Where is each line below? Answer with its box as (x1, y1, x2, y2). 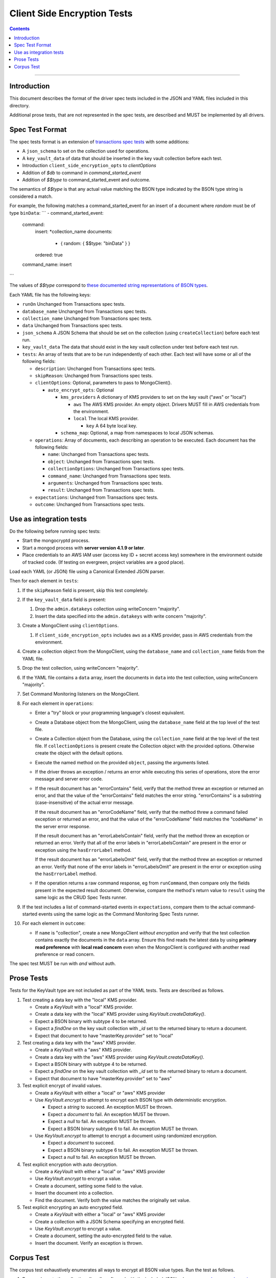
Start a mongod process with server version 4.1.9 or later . (22, 544, 146, 551)
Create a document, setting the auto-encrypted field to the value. (35, 1233, 172, 1239)
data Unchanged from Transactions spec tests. (22, 323, 123, 329)
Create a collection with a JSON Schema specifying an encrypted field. (35, 1218, 185, 1224)
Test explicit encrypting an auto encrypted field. (22, 1204, 124, 1210)
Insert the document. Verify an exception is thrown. (35, 1240, 143, 1246)
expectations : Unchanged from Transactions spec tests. (35, 494, 158, 500)
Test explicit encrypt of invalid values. (22, 1083, 102, 1089)
